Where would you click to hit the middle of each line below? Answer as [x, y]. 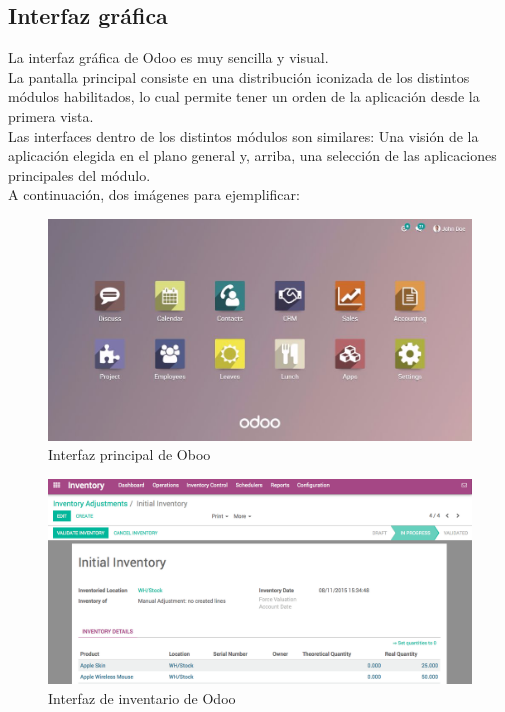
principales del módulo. [79, 174]
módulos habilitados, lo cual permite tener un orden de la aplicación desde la [244, 96]
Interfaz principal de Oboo [129, 454]
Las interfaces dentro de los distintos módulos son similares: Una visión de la [243, 135]
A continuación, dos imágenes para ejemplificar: [154, 194]
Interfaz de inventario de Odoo [142, 697]
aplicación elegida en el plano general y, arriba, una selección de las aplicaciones [252, 155]
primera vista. [51, 115]
